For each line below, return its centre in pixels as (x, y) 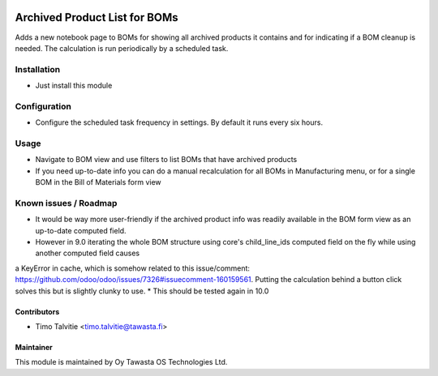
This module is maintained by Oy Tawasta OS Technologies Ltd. (121, 362)
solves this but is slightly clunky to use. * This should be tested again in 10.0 (142, 291)
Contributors (37, 311)
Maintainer (34, 347)
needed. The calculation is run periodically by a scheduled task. (122, 48)
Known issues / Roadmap (66, 203)
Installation (38, 69)
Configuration (43, 106)
